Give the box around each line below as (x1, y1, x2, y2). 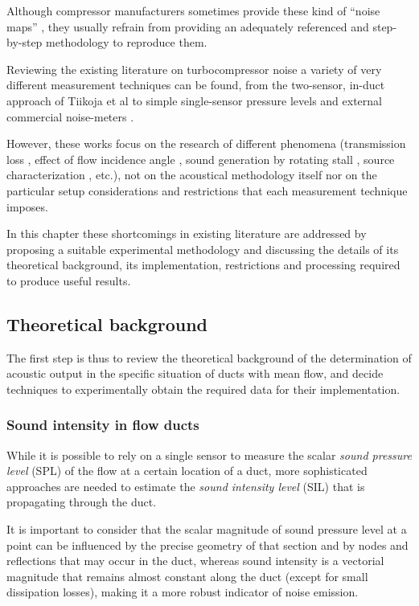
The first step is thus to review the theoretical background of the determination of (6, 349, 412, 366)
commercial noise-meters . (6, 108, 134, 125)
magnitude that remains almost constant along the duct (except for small (6, 567, 368, 584)
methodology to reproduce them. (46, 34, 207, 51)
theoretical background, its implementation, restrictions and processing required (6, 256, 401, 273)
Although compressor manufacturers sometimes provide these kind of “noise (6, 2, 380, 18)
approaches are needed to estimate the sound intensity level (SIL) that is (6, 477, 365, 494)
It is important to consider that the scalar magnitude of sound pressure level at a (6, 521, 407, 538)
